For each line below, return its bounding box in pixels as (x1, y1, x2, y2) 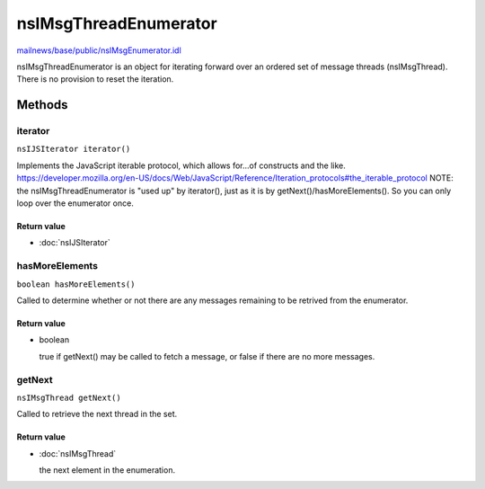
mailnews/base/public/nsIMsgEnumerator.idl (16, 45, 181, 56)
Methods (16, 97, 68, 112)
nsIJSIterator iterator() (16, 144, 131, 155)
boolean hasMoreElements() (16, 279, 136, 289)
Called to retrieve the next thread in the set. (16, 409, 178, 420)
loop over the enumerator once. (16, 198, 134, 209)
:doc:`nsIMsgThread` (39, 448, 117, 458)
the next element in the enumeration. (39, 465, 175, 476)
